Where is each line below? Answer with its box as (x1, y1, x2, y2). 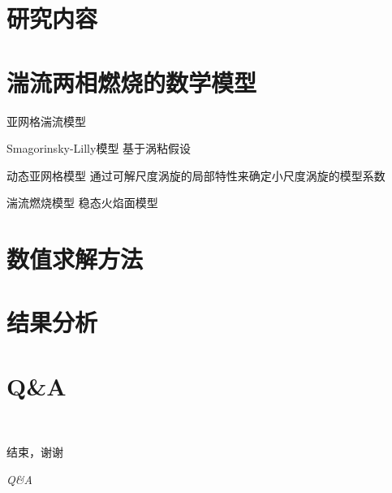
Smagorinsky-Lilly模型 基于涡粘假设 (6, 140, 192, 157)
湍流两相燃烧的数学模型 (6, 65, 257, 98)
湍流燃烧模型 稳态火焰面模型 (6, 194, 158, 211)
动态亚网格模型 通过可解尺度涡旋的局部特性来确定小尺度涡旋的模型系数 (6, 166, 386, 184)
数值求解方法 (6, 242, 144, 275)
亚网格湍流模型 (6, 112, 86, 129)
